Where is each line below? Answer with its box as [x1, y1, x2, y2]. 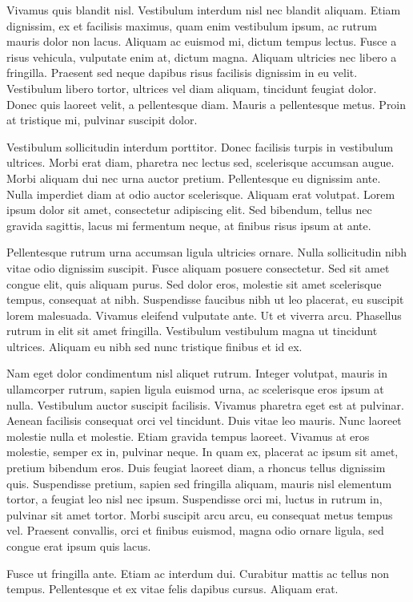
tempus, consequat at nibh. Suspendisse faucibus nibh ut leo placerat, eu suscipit [6, 291, 404, 308]
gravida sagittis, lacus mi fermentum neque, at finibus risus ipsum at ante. [6, 216, 371, 233]
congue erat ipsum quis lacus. [6, 538, 151, 554]
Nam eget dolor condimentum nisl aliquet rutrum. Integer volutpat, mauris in [6, 365, 387, 382]
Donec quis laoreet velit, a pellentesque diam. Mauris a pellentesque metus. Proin [6, 95, 407, 112]
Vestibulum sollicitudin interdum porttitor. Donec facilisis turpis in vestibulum [6, 138, 394, 155]
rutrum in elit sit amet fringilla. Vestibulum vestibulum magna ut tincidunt [6, 322, 378, 339]
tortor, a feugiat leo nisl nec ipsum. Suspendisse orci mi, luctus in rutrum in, [6, 491, 383, 507]
